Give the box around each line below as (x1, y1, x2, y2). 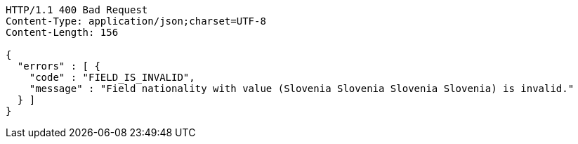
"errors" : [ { (17, 60, 100, 72)
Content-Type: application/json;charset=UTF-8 (6, 15, 266, 27)
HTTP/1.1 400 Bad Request (6, 4, 148, 15)
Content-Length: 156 (6, 27, 119, 38)
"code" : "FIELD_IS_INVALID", (29, 72, 195, 83)
